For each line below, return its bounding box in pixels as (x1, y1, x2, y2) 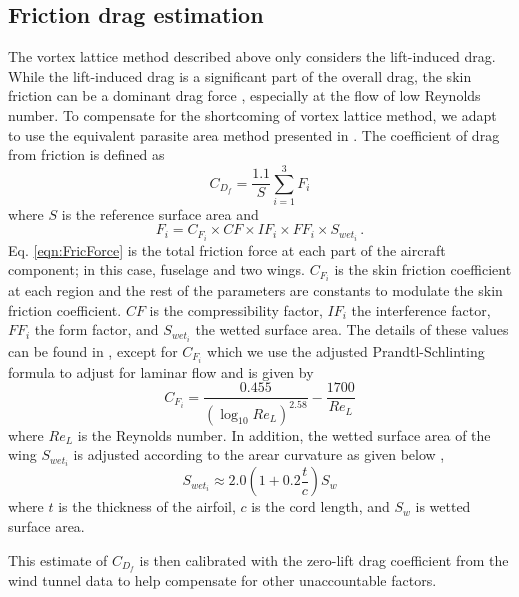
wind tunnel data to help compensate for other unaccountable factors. (8, 570, 437, 591)
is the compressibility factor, (149, 299, 323, 320)
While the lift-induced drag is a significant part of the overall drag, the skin (8, 65, 472, 86)
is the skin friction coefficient (334, 259, 512, 280)
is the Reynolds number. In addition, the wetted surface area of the (77, 424, 491, 445)
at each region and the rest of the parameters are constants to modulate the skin (8, 280, 503, 301)
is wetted (415, 496, 471, 517)
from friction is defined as (8, 144, 165, 165)
